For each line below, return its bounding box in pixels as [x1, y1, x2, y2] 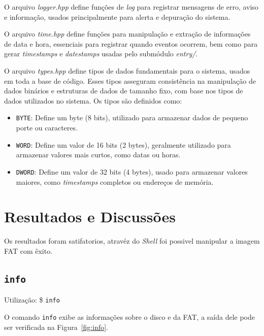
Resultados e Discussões [4, 206, 176, 227]
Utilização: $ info [4, 294, 60, 305]
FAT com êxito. [4, 245, 53, 256]
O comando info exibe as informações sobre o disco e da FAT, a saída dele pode [4, 311, 255, 322]
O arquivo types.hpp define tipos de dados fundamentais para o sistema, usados [4, 65, 250, 76]
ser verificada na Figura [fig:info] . [4, 321, 109, 332]
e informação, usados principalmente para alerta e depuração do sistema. [4, 11, 230, 22]
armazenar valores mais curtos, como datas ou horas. [16, 149, 181, 160]
